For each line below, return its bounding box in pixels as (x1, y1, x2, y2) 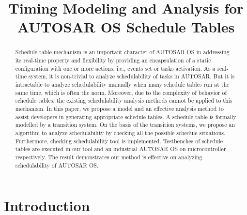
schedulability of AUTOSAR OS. (15, 161, 99, 169)
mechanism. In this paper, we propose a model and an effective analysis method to (15, 104, 224, 112)
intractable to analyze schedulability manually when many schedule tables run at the (15, 80, 230, 88)
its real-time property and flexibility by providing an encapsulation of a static (15, 56, 211, 64)
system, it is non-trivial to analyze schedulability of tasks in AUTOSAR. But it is (28, 72, 235, 80)
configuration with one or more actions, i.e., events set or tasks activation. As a (15, 64, 216, 72)
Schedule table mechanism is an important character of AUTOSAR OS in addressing (15, 48, 230, 56)
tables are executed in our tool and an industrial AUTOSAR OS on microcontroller (15, 145, 226, 153)
